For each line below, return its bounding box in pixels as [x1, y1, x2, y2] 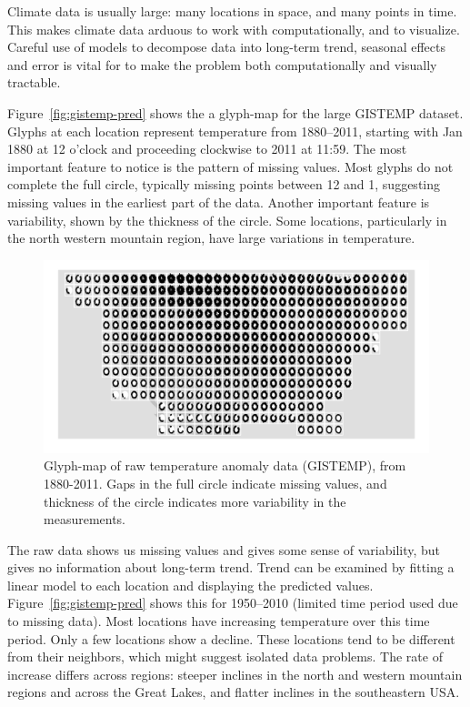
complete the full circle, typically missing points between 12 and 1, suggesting [7, 175, 441, 194]
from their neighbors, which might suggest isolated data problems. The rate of [7, 647, 443, 666]
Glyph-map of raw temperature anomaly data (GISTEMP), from [44, 456, 406, 475]
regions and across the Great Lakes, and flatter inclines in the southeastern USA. [7, 682, 460, 702]
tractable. [7, 73, 61, 92]
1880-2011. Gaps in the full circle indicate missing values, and [44, 473, 387, 492]
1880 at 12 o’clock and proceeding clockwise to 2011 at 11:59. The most [7, 139, 407, 158]
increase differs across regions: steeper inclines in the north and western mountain [7, 664, 463, 683]
